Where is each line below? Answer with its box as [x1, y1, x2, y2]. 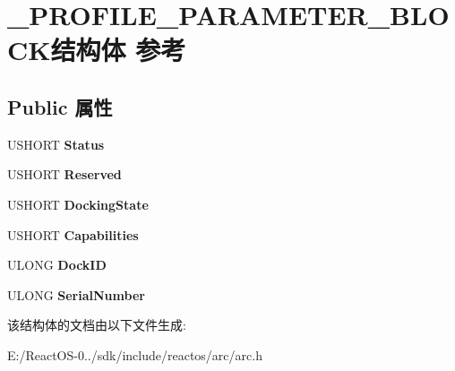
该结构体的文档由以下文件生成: [7, 315, 186, 334]
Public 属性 [7, 92, 113, 120]
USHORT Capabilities [7, 225, 139, 244]
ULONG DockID [7, 255, 107, 274]
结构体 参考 [50, 31, 186, 68]
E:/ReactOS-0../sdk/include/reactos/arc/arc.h [7, 345, 262, 364]
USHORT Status [7, 134, 105, 153]
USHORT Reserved [7, 165, 122, 184]
